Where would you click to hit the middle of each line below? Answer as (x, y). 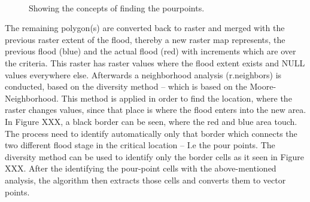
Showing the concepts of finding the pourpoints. (117, 7)
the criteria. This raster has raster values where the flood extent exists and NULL (155, 62)
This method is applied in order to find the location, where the (177, 98)
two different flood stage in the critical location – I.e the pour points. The (140, 145)
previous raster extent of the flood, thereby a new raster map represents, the (145, 39)
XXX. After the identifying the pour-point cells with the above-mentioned (141, 168)
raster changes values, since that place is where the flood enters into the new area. (156, 110)
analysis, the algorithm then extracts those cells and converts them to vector (145, 180)
